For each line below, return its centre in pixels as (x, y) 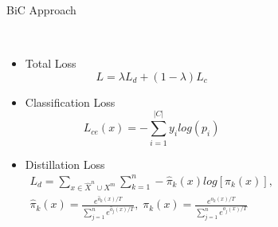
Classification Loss (70, 102)
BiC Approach (41, 10)
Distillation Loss (65, 164)
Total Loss (51, 63)
